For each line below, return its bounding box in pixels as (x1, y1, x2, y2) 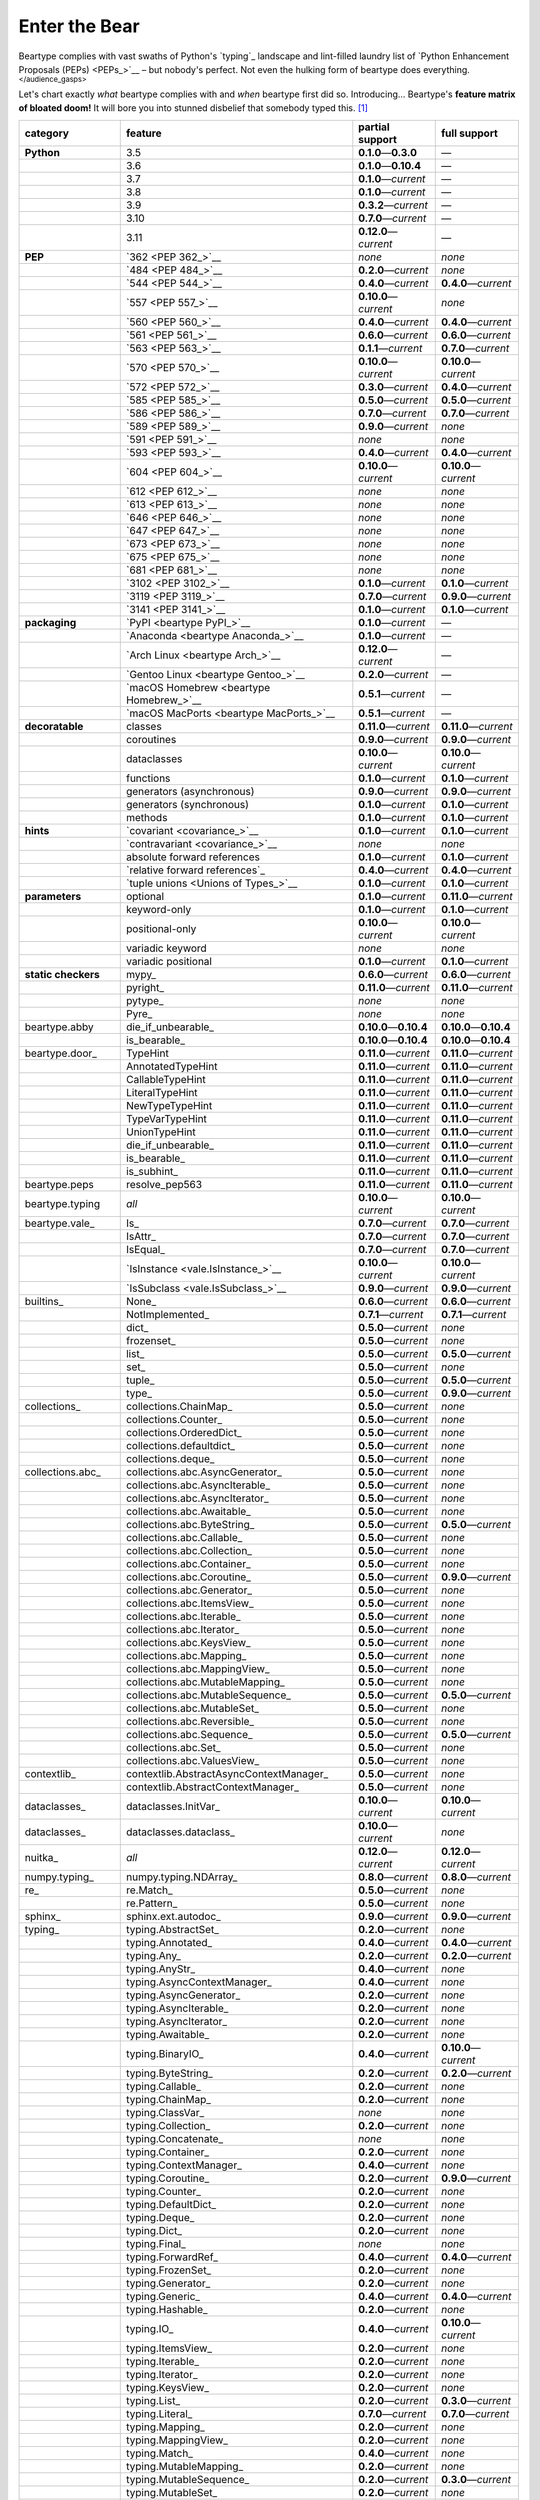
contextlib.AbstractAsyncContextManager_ (125, 1767, 329, 1781)
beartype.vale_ (24, 1216, 95, 1230)
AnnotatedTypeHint (125, 1060, 218, 1074)
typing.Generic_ (125, 2290, 200, 2304)
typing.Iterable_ (125, 2355, 200, 2369)
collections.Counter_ (125, 1413, 223, 1427)
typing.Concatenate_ (125, 2132, 224, 2146)
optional (125, 890, 165, 904)
